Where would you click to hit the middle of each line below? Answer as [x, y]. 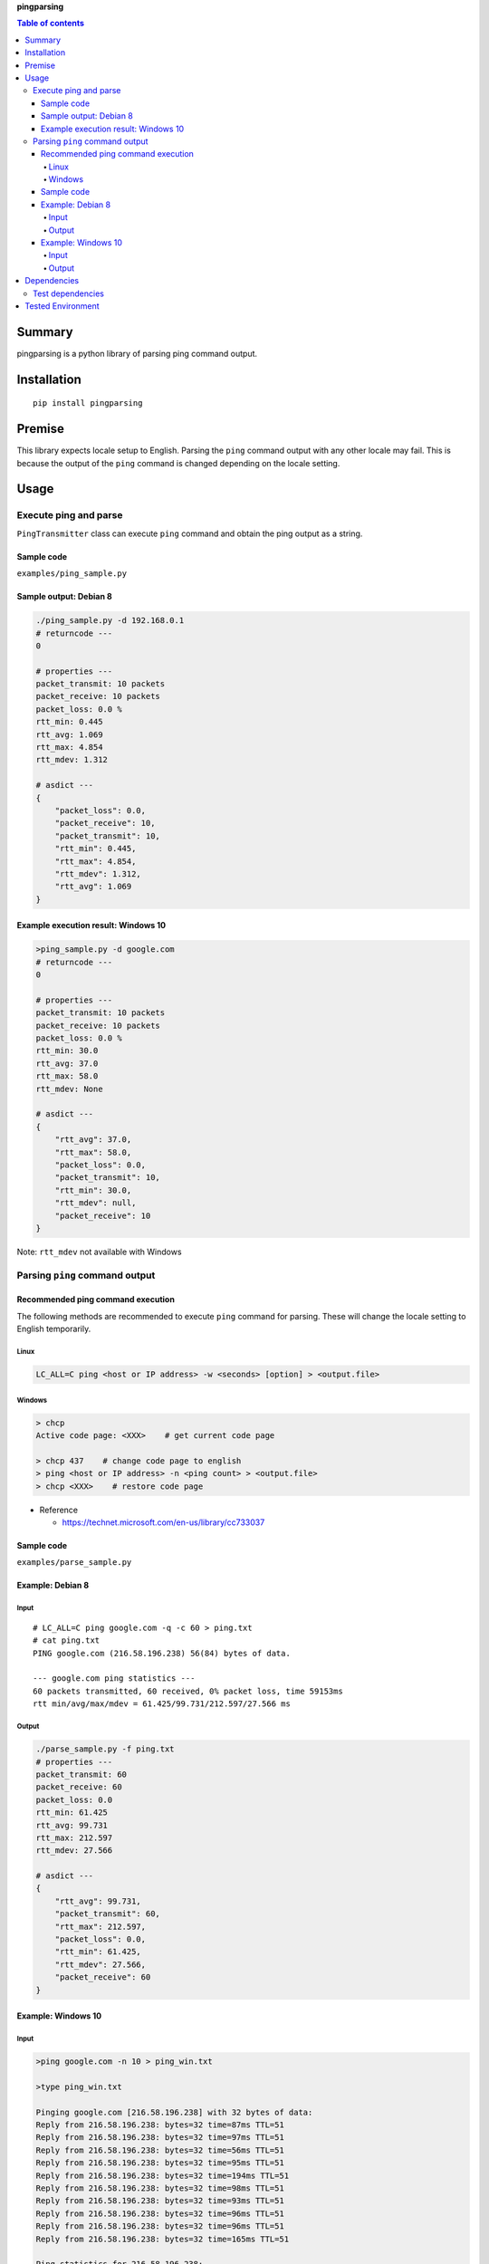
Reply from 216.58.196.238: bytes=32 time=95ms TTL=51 [160, 2163]
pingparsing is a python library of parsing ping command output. [137, 353]
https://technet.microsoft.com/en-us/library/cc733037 [163, 1522]
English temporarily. [54, 1329]
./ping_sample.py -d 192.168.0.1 [110, 621]
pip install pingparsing [88, 403]
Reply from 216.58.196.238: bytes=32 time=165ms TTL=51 [163, 2239]
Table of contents [51, 24]
